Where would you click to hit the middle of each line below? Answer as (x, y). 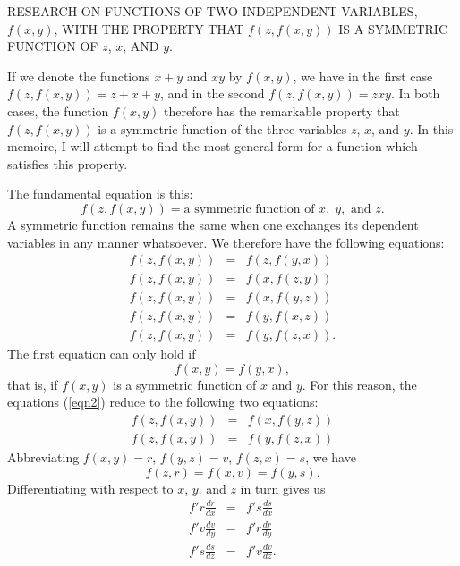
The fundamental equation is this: (100, 194)
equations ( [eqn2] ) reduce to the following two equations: (163, 402)
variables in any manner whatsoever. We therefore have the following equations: (226, 242)
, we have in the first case (363, 76)
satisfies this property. (68, 163)
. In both (415, 93)
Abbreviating (43, 457)
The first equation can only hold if (102, 354)
